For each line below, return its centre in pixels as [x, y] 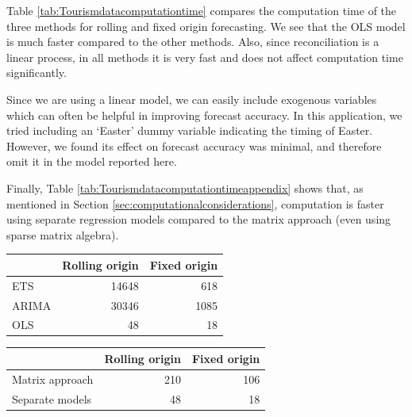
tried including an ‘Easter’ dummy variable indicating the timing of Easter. [190, 130]
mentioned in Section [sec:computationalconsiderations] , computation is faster [195, 203]
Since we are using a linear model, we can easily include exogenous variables [192, 99]
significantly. [37, 73]
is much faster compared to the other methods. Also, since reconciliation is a [193, 42]
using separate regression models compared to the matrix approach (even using [199, 219]
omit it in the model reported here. [92, 161]
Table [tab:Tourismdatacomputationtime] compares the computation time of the [202, 10]
